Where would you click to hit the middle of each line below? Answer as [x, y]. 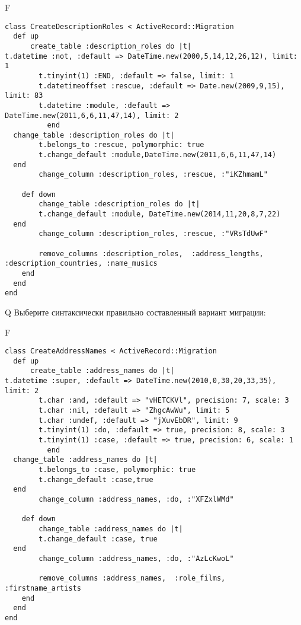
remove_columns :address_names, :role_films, [132, 578]
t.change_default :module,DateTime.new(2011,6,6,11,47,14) [158, 155]
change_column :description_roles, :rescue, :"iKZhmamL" [153, 175]
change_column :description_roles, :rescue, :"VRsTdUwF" [153, 234]
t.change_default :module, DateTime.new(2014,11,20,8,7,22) [160, 214]
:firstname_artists [43, 588]
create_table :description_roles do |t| [111, 46]
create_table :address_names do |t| [102, 371]
